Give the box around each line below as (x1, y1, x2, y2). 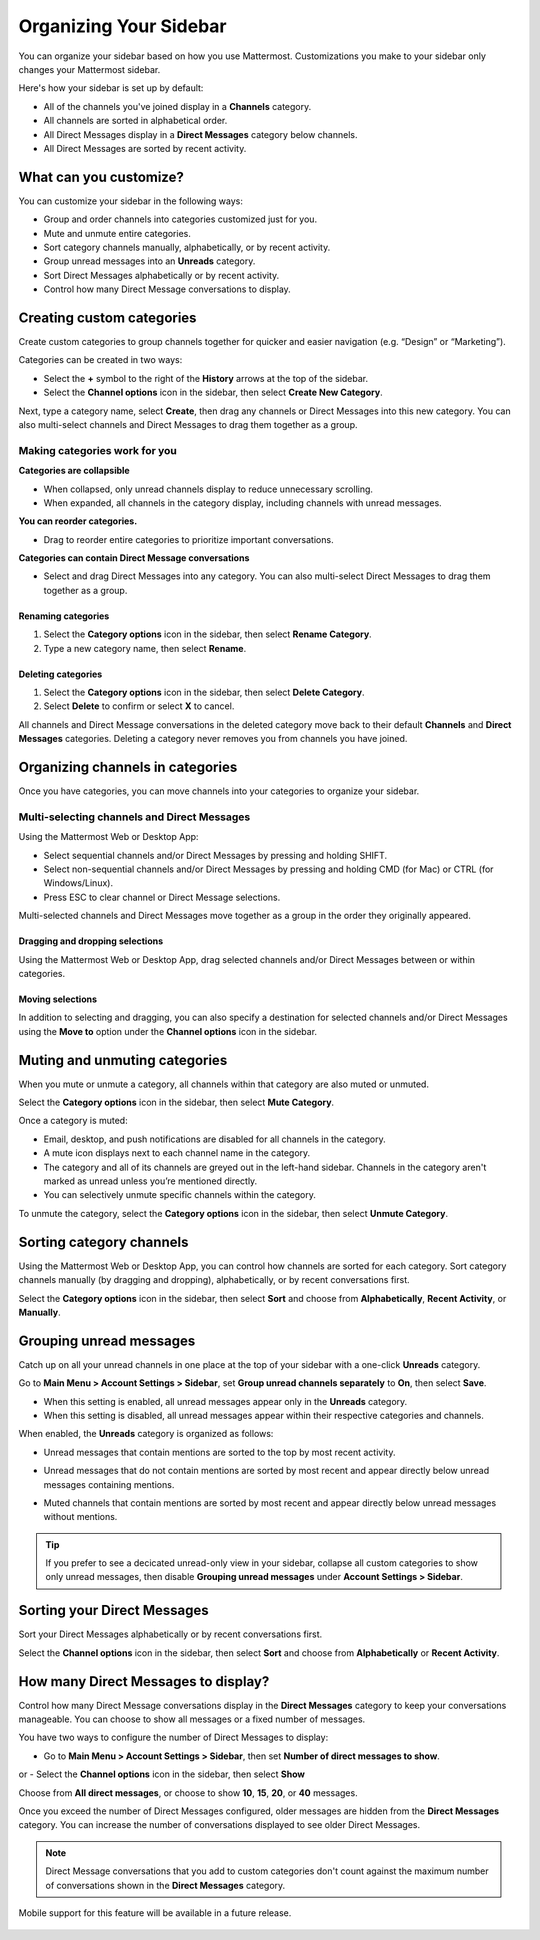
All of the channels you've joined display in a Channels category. (43, 100, 312, 112)
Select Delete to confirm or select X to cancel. (43, 700, 235, 712)
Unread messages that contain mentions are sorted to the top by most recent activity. (43, 1446, 396, 1458)
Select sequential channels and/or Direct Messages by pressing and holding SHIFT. (43, 849, 388, 861)
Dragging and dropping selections (18, 935, 164, 947)
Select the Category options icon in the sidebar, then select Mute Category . (18, 1096, 335, 1109)
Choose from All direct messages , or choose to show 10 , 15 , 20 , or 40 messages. (18, 1786, 359, 1799)
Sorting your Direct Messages (18, 1602, 209, 1619)
